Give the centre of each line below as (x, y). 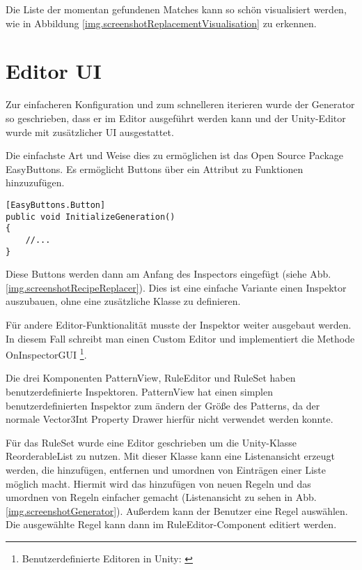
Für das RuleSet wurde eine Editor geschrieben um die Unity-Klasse (151, 442)
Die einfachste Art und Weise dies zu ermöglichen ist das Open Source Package (175, 155)
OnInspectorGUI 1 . (46, 353)
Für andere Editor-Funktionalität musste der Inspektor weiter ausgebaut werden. (179, 324)
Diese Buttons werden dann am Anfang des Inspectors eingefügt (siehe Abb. (168, 274)
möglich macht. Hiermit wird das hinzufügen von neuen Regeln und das (158, 483)
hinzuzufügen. (35, 182)
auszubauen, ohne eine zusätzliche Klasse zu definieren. (123, 301)
